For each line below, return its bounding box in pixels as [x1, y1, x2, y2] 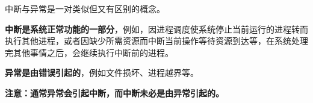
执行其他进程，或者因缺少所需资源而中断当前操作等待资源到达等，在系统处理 [5, 34, 308, 47]
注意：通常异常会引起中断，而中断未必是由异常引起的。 [5, 86, 224, 99]
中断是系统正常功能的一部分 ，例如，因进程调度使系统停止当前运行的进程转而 [5, 22, 308, 35]
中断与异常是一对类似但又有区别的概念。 [5, 2, 165, 14]
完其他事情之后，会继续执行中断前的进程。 [5, 46, 173, 58]
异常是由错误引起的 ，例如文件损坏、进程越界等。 [5, 66, 199, 79]
